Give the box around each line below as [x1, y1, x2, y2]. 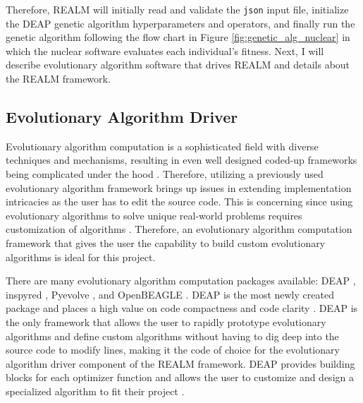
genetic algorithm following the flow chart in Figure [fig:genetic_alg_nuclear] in [6, 30, 350, 44]
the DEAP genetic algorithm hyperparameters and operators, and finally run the [6, 16, 355, 30]
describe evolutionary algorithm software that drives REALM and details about [6, 57, 350, 72]
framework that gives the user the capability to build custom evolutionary [6, 235, 326, 250]
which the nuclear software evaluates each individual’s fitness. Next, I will [6, 43, 324, 58]
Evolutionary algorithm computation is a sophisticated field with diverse [6, 138, 319, 153]
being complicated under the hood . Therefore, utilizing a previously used [6, 167, 324, 181]
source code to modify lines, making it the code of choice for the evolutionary [6, 342, 340, 357]
